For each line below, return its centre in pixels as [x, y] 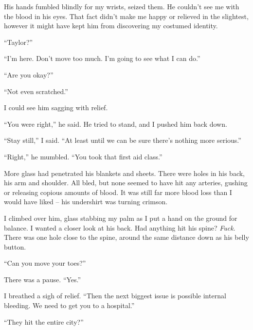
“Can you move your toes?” [45, 263]
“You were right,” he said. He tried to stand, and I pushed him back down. [116, 124]
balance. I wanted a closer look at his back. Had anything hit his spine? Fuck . [120, 227]
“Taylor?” [18, 42]
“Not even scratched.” [36, 91]
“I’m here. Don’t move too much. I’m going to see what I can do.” [102, 58]
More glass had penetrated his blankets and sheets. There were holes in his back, [125, 173]
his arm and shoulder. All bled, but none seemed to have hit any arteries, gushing [126, 183]
